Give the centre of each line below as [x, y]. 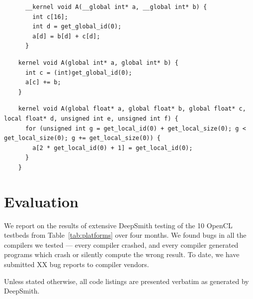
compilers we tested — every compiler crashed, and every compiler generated [121, 244]
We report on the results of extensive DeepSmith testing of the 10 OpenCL [118, 225]
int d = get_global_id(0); [77, 27]
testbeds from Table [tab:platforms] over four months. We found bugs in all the [125, 235]
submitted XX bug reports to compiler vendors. [77, 264]
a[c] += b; [43, 82]
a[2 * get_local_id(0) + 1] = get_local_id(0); [113, 148]
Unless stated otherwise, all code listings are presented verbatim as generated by [126, 281]
